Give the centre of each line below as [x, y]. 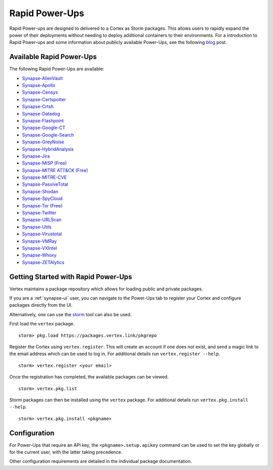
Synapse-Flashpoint [43, 120]
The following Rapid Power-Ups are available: [57, 69]
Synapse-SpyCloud [42, 199]
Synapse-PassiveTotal [45, 184]
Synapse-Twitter [39, 213]
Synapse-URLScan [42, 220]
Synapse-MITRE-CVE [44, 178]
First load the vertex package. [42, 324]
